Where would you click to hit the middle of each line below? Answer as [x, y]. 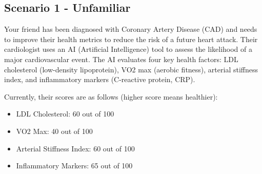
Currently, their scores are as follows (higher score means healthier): [111, 96]
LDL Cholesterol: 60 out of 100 [65, 114]
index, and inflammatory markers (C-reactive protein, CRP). [100, 79]
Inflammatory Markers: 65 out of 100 [74, 166]
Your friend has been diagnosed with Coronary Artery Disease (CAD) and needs [131, 29]
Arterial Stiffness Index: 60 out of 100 [75, 148]
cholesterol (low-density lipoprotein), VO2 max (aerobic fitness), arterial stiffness [131, 69]
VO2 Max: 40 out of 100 [54, 131]
